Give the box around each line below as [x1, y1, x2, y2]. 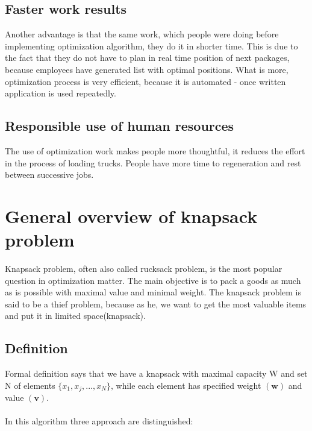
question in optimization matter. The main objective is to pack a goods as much [5, 274, 301, 286]
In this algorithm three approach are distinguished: [5, 415, 193, 427]
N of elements [5, 379, 55, 391]
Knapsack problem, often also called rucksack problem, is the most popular [5, 262, 282, 275]
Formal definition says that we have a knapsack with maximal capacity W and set [5, 367, 308, 380]
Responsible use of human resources [5, 116, 234, 135]
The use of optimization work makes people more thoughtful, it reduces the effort [5, 144, 305, 157]
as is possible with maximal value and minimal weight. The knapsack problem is [5, 286, 302, 298]
